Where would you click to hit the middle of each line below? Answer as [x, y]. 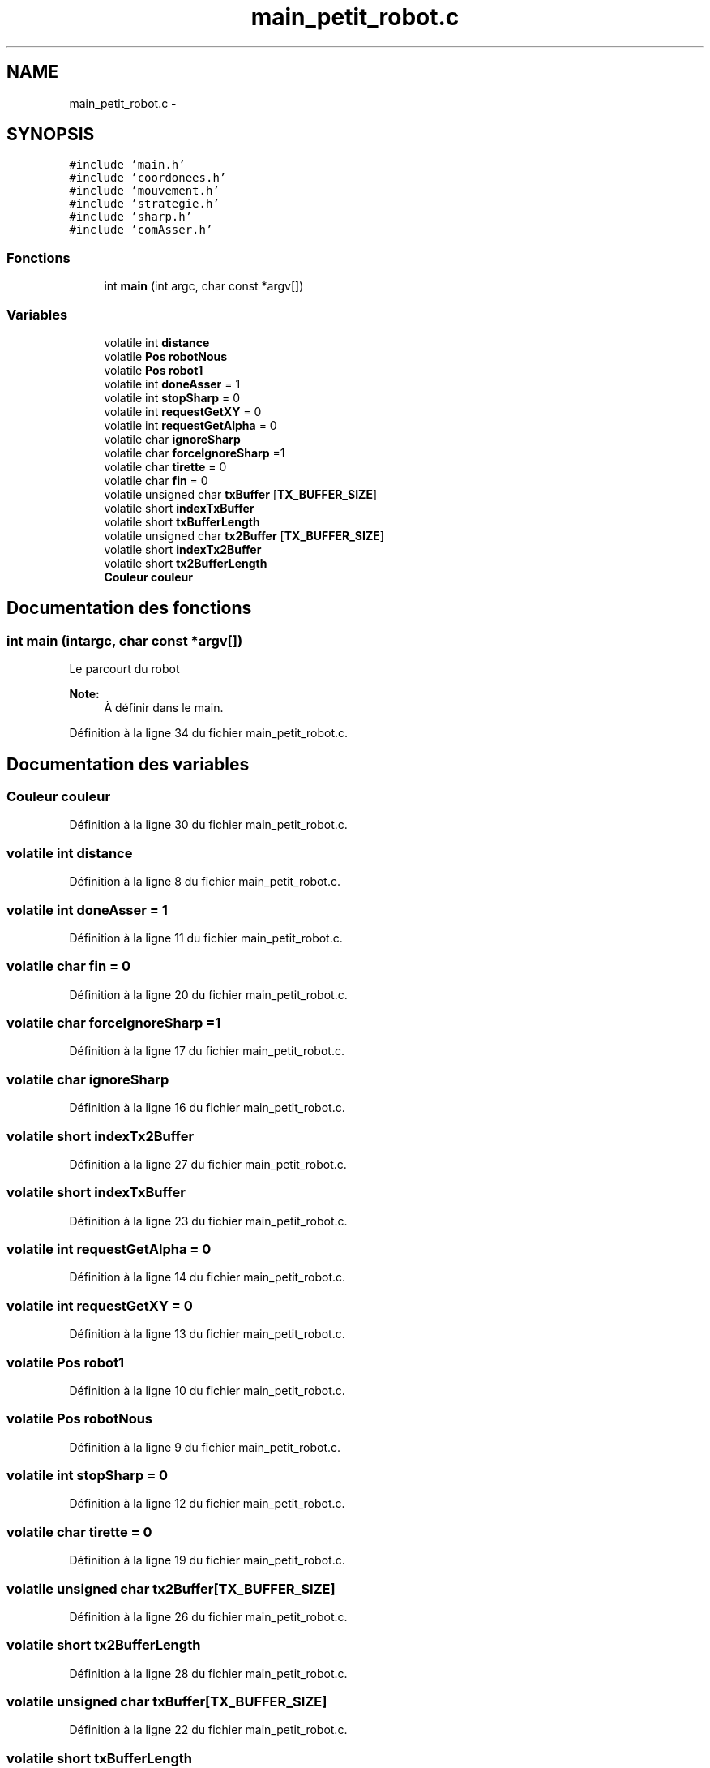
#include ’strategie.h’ [144, 204]
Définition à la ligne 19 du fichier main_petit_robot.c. [207, 1560]
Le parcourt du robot [124, 669]
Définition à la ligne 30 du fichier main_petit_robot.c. [208, 825]
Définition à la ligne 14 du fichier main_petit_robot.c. [207, 1277]
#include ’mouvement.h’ [144, 191]
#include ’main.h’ [127, 165]
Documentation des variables [128, 764]
